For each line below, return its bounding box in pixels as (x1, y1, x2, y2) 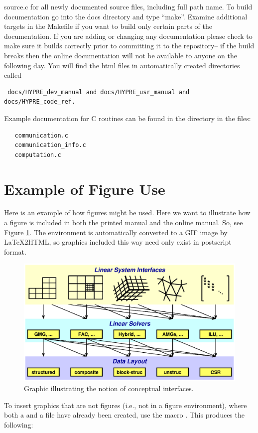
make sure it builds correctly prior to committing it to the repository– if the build (4, 40, 255, 51)
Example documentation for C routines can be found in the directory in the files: (4, 113, 251, 123)
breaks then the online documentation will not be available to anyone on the (4, 50, 237, 60)
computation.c (14, 151, 61, 158)
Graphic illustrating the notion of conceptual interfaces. (24, 383, 194, 394)
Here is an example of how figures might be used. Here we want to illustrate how (4, 207, 251, 218)
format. (4, 246, 26, 257)
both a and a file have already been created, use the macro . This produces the (4, 410, 245, 420)
